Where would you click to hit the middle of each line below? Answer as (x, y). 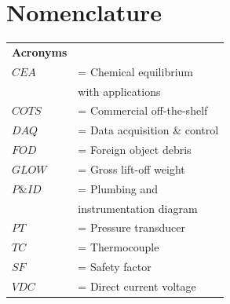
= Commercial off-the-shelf (143, 110)
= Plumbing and (118, 188)
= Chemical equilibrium (135, 71)
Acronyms (40, 51)
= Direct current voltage (137, 286)
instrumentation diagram (138, 208)
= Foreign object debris (135, 150)
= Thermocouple (119, 247)
